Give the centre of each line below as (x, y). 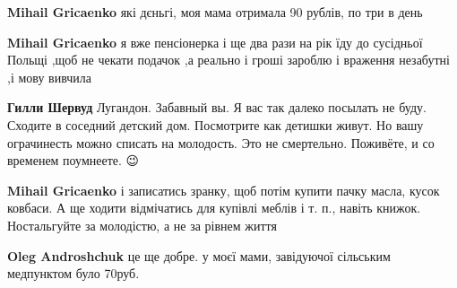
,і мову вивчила (50, 77)
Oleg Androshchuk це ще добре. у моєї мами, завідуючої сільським (199, 255)
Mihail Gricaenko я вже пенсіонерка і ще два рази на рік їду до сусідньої (215, 42)
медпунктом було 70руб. (73, 273)
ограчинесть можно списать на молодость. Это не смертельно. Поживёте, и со (221, 142)
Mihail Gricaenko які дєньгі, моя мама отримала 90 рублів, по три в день (215, 12)
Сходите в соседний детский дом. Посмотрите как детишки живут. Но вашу (216, 124)
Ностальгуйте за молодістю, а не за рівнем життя (142, 225)
